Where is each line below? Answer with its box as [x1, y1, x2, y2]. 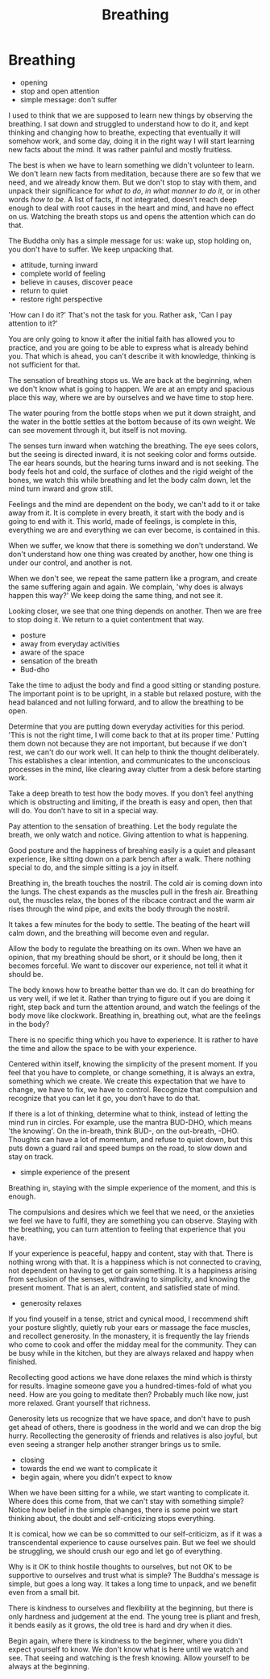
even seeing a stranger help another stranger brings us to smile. [8, 1439, 222, 1448]
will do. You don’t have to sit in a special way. [8, 805, 159, 815]
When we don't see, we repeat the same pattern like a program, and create [8, 573, 258, 583]
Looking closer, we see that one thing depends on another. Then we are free [8, 606, 262, 616]
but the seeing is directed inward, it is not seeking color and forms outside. [8, 449, 257, 459]
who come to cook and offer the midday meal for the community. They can [8, 1340, 257, 1349]
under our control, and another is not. [8, 558, 133, 567]
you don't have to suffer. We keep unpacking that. [8, 244, 174, 254]
